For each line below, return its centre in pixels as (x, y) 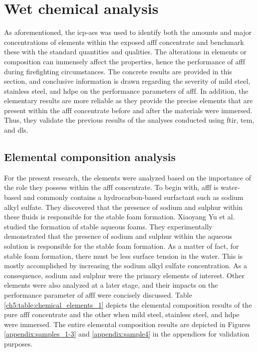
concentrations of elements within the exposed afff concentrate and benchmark (124, 42)
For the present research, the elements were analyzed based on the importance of (128, 177)
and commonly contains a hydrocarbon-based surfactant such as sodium (133, 197)
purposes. (18, 343)
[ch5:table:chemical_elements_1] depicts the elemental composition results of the (128, 304)
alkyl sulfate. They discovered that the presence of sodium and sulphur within (124, 207)
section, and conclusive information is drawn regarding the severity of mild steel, (127, 81)
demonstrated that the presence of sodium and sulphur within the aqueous (118, 236)
